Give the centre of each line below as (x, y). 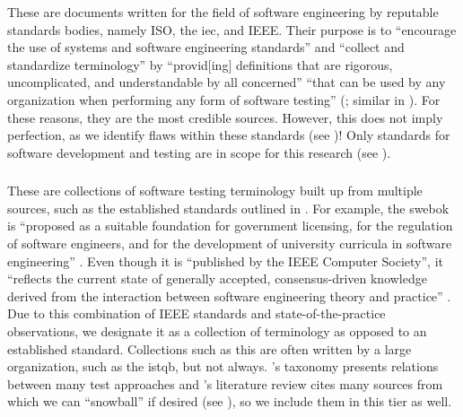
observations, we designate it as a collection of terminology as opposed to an (217, 331)
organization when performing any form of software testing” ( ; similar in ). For (224, 99)
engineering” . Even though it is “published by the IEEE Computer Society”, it (225, 261)
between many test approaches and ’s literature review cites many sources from (225, 383)
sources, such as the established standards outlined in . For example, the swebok (228, 208)
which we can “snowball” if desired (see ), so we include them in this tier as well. (230, 401)
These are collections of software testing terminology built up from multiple (215, 191)
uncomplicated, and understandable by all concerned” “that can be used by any (227, 82)
